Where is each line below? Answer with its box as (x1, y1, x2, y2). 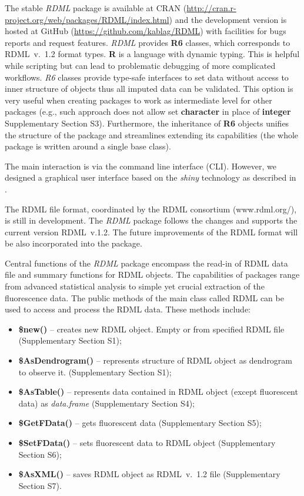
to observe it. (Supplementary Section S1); (18, 365, 172, 378)
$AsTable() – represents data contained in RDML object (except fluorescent (18, 385, 298, 398)
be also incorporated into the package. (5, 237, 142, 249)
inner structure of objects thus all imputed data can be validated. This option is (5, 82, 293, 95)
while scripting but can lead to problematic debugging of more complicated (5, 59, 276, 71)
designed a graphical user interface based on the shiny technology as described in (5, 171, 296, 184)
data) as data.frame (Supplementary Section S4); (18, 397, 195, 409)
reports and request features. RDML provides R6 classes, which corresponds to (5, 36, 290, 48)
